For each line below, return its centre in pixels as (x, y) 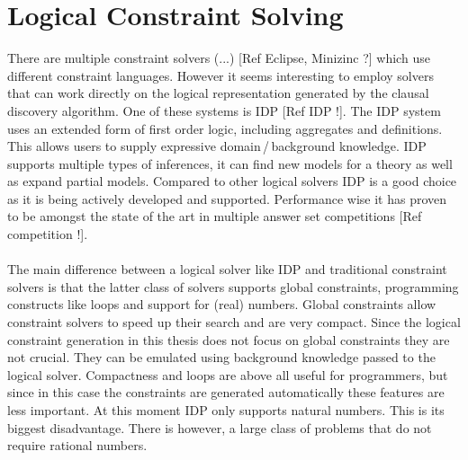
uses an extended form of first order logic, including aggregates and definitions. (225, 128)
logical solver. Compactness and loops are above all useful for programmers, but (228, 374)
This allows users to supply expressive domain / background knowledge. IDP (217, 146)
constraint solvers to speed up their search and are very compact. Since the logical (234, 322)
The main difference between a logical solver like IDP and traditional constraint (227, 269)
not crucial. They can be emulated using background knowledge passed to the (221, 357)
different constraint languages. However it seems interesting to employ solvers (220, 75)
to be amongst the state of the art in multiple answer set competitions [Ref (215, 216)
